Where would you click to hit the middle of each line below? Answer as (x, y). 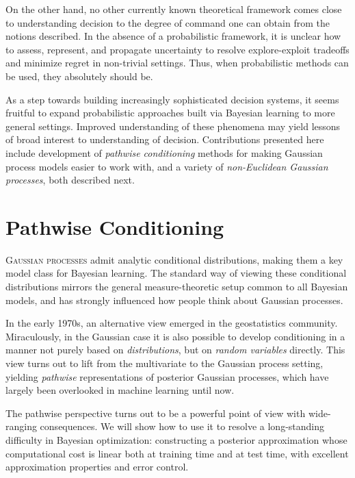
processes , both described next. (70, 180)
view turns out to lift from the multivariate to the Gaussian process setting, (165, 363)
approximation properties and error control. (97, 467)
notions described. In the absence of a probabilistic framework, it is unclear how (173, 36)
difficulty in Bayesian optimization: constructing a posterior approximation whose (176, 439)
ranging (21, 426)
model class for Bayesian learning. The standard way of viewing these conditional (176, 273)
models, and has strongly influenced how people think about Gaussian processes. (174, 300)
